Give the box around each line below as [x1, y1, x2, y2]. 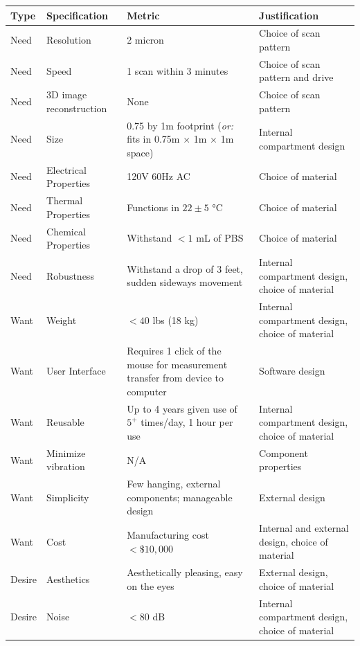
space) [127, 145, 154, 159]
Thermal [46, 193, 83, 208]
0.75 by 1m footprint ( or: [127, 118, 234, 132]
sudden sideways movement [127, 275, 243, 289]
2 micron [127, 33, 164, 47]
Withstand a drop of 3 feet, [127, 261, 243, 276]
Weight [46, 312, 77, 327]
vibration [46, 459, 85, 474]
